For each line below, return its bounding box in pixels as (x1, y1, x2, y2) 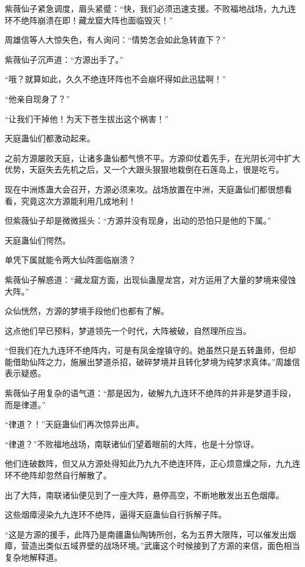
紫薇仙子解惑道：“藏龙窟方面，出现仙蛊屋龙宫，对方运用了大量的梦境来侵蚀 (5, 273, 296, 285)
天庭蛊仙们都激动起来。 (5, 132, 95, 144)
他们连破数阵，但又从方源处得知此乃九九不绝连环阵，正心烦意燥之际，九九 (5, 457, 292, 470)
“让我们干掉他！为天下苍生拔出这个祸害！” (5, 112, 169, 124)
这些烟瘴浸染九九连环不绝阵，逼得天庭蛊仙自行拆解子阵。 (5, 508, 226, 521)
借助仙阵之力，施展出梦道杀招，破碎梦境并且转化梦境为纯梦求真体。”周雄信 (12, 355, 300, 367)
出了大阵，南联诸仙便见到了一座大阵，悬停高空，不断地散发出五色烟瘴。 (5, 488, 284, 501)
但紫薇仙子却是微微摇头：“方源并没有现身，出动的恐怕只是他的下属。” (5, 214, 272, 227)
